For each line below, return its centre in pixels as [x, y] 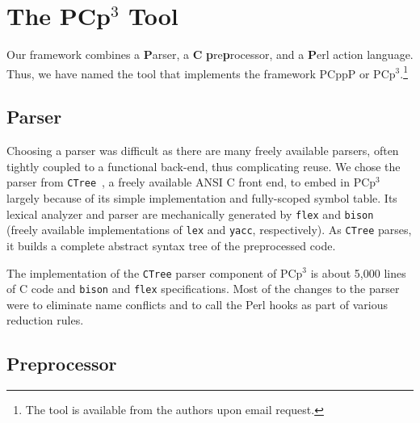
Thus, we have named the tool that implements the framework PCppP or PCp [201, 73]
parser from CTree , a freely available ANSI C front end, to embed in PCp [191, 182]
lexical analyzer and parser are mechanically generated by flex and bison [190, 214]
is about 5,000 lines [358, 272]
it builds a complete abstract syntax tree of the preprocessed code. [171, 245]
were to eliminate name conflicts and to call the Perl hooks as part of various [197, 304]
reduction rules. [45, 320]
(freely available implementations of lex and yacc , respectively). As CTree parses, [209, 230]
